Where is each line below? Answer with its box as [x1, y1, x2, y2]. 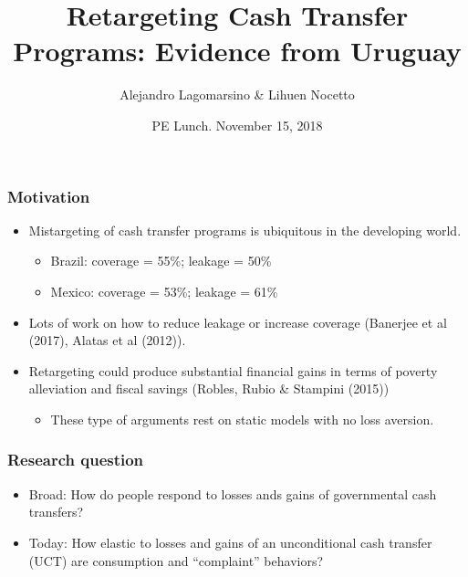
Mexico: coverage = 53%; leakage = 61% [50, 281, 278, 300]
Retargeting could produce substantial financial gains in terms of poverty [28, 361, 438, 380]
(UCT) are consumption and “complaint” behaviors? [28, 551, 324, 570]
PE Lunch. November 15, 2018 [151, 115, 323, 134]
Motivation [7, 184, 90, 207]
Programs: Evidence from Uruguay [13, 32, 462, 69]
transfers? [28, 502, 84, 521]
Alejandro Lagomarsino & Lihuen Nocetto [120, 85, 355, 104]
